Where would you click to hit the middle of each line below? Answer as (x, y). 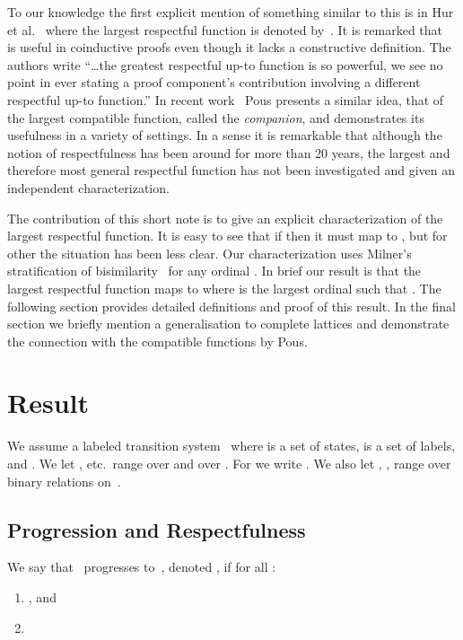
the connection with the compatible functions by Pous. (157, 341)
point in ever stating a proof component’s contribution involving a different (214, 82)
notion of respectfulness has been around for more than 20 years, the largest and (229, 152)
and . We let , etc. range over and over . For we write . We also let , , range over (229, 463)
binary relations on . (64, 481)
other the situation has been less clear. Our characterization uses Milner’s (210, 253)
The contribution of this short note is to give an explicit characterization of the (225, 218)
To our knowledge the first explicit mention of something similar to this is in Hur (231, 12)
